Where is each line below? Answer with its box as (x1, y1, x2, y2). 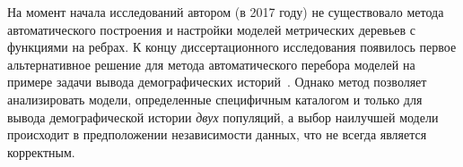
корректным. (7, 142, 75, 161)
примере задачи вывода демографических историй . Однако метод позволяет (7, 72, 427, 91)
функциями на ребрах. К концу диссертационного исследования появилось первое (7, 38, 457, 56)
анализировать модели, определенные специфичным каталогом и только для (7, 89, 423, 108)
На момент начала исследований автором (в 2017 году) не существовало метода (7, 3, 444, 21)
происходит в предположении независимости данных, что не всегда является (7, 125, 427, 144)
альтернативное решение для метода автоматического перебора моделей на (7, 54, 415, 73)
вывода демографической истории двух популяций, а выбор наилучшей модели (7, 107, 439, 126)
